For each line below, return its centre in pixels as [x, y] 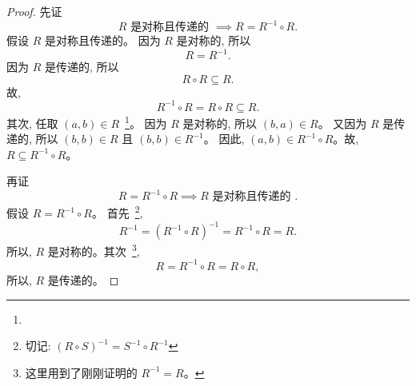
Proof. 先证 [34, 11]
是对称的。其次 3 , [94, 250]
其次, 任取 [32, 123]
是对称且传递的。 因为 [102, 40]
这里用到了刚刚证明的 [81, 372]
